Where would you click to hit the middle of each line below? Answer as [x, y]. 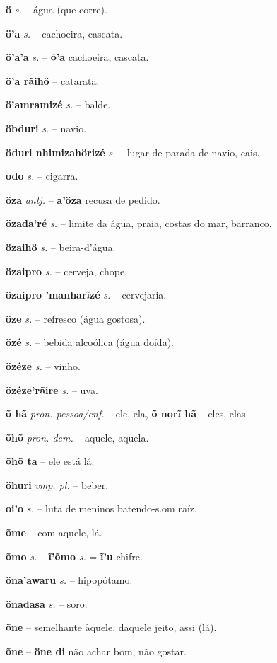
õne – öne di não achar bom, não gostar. [96, 651]
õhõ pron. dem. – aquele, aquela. [77, 437]
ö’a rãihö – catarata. [53, 80]
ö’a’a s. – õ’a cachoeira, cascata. [77, 57]
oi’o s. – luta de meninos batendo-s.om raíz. [101, 508]
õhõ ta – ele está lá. [50, 461]
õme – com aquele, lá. [54, 532]
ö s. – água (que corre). [57, 9]
